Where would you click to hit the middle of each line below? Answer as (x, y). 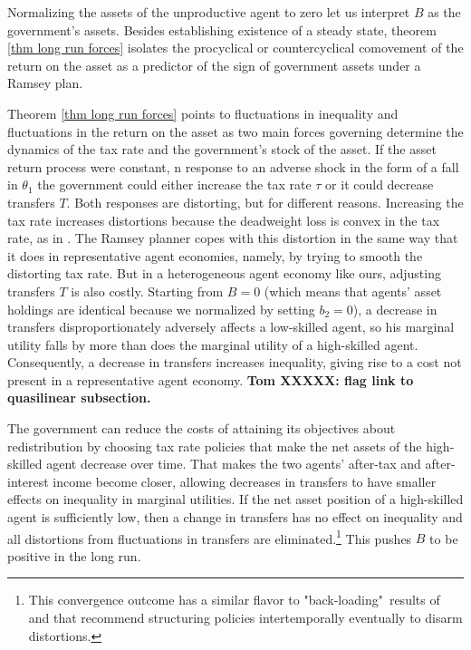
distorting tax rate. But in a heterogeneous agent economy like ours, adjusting (224, 273)
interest (28, 481)
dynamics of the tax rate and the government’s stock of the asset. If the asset (222, 149)
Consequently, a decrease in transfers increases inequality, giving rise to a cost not (235, 362)
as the (444, 12)
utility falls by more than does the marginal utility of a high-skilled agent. (213, 344)
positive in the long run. (74, 555)
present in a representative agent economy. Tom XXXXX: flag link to (211, 379)
